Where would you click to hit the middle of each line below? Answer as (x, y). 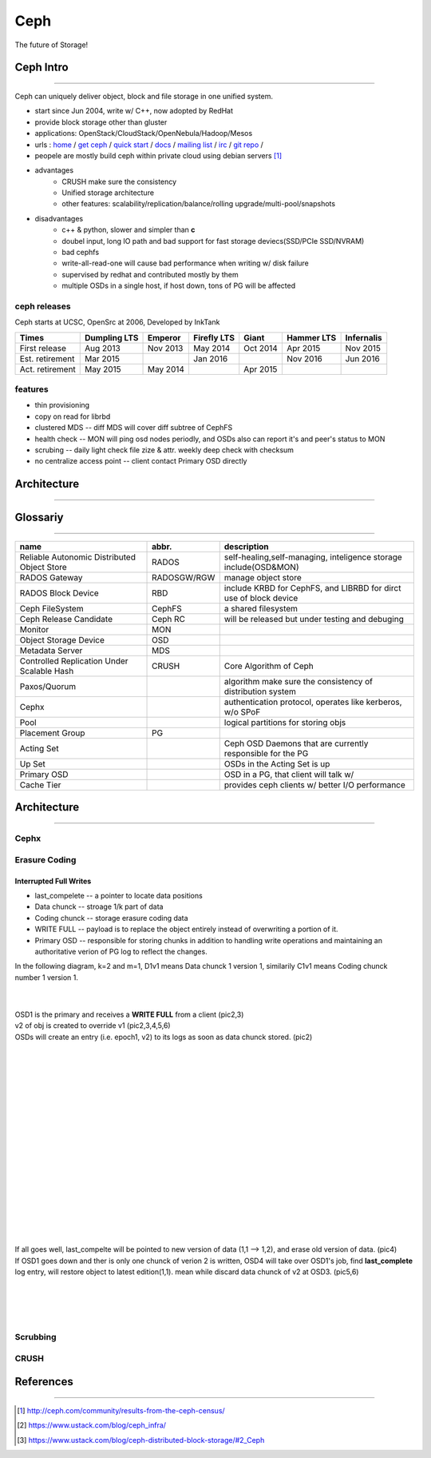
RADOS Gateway (51, 577)
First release (43, 348)
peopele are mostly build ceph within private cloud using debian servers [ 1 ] (158, 155)
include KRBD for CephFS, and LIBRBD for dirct (312, 588)
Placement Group (52, 733)
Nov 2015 (363, 348)
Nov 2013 (165, 348)
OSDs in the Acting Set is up (277, 763)
